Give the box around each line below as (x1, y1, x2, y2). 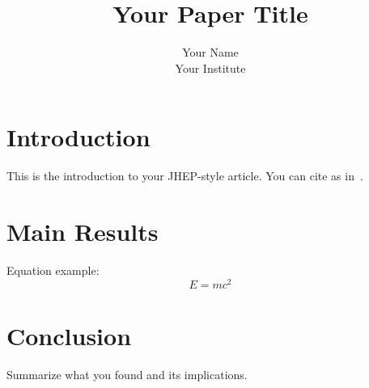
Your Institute (175, 59, 246, 76)
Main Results (6, 215, 159, 248)
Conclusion (6, 318, 132, 352)
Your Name (182, 44, 239, 61)
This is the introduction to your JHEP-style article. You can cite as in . (6, 167, 363, 184)
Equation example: (6, 261, 100, 278)
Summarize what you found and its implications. (6, 365, 248, 382)
